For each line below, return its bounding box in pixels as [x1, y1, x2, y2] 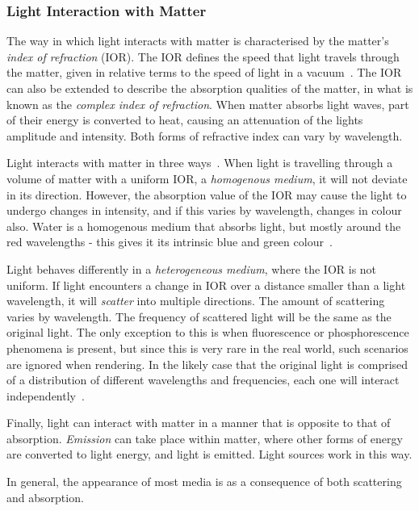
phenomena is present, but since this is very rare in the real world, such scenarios [6, 339, 409, 356]
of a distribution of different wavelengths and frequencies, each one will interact [6, 371, 400, 388]
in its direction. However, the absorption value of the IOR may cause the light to [6, 186, 407, 203]
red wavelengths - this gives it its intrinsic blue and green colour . [6, 233, 333, 250]
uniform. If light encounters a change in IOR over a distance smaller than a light [6, 276, 406, 293]
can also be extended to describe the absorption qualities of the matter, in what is [6, 80, 413, 96]
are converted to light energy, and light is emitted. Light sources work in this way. [6, 446, 413, 463]
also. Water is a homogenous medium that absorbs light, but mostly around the [6, 217, 401, 234]
